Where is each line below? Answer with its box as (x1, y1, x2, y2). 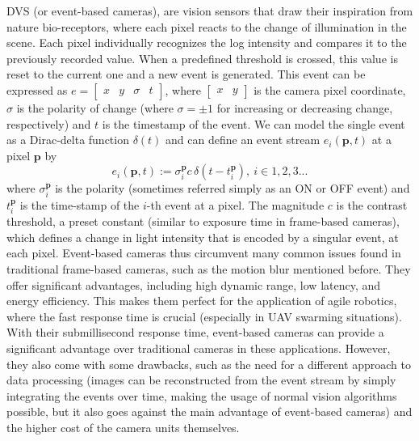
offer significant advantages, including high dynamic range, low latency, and (6, 276, 381, 293)
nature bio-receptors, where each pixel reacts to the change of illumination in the (6, 18, 407, 35)
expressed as (6, 81, 68, 98)
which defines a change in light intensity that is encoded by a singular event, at (6, 228, 399, 245)
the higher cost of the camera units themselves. (6, 418, 240, 435)
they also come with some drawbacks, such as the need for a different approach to (6, 355, 411, 372)
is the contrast (336, 196, 408, 213)
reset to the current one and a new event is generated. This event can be (6, 66, 366, 83)
